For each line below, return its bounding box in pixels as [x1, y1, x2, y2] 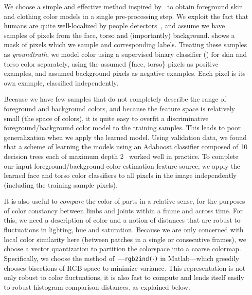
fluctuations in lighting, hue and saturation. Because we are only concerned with [4, 225, 244, 235]
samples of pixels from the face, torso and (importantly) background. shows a [4, 30, 235, 40]
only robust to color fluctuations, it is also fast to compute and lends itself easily [4, 272, 244, 282]
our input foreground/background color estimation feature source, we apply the [4, 160, 240, 171]
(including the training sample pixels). [4, 179, 118, 190]
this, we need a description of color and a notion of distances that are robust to [4, 215, 241, 225]
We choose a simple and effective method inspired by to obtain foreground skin [4, 1, 243, 11]
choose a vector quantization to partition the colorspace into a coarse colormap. [4, 243, 241, 254]
